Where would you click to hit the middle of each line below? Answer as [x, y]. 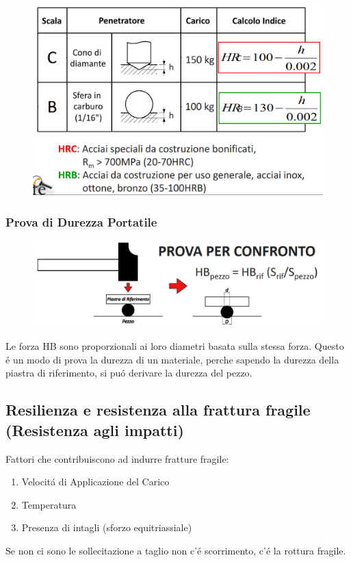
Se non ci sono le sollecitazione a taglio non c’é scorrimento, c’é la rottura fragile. [176, 551]
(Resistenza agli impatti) [95, 430]
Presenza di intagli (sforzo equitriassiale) [107, 527]
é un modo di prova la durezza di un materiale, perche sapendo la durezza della [172, 359]
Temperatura [49, 504]
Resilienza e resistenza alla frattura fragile [158, 410]
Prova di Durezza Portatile [81, 221]
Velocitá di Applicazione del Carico [95, 482]
